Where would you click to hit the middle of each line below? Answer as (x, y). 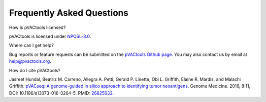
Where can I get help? (32, 45)
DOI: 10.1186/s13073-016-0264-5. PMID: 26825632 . (62, 93)
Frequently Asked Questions (69, 13)
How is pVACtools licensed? (37, 27)
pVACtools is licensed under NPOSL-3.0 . (50, 36)
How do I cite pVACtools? (35, 70)
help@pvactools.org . (30, 61)
